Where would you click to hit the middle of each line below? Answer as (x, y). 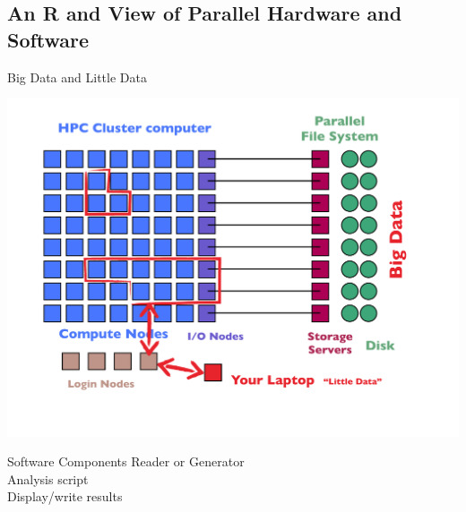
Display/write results (65, 496)
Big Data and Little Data (77, 77)
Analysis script (48, 478)
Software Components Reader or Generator (126, 461)
